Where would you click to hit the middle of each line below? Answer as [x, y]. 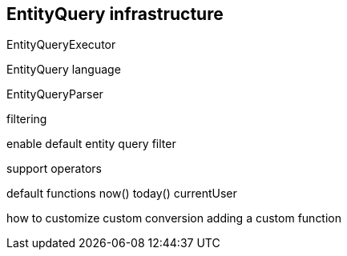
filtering [27, 119]
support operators [54, 169]
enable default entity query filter [91, 144]
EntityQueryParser [55, 94]
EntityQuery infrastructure [115, 14]
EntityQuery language [64, 70]
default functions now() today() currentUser [122, 194]
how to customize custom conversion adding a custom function [174, 218]
